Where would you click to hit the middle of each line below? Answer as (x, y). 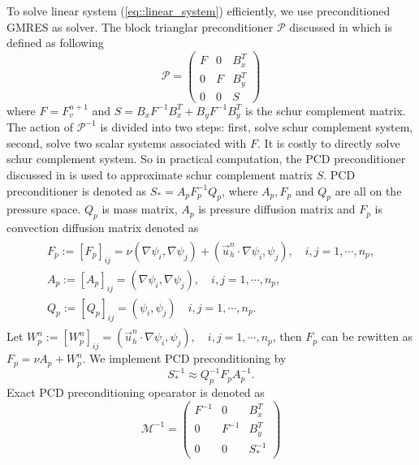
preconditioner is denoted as (77, 190)
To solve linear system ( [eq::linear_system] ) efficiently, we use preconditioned (199, 11)
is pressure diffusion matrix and (277, 209)
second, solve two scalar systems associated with (127, 142)
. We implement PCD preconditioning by (184, 358)
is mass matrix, (140, 209)
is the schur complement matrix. (325, 110)
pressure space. (44, 209)
